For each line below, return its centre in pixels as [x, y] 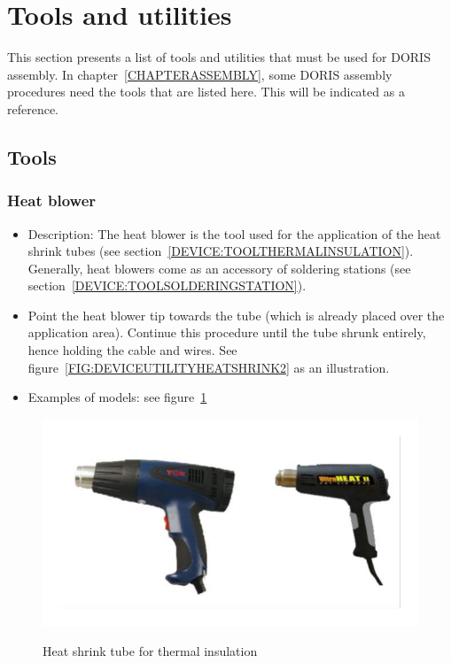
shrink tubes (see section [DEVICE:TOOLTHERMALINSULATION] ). [221, 251]
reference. [33, 108]
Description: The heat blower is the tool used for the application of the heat [234, 233]
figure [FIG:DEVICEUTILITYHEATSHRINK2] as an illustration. [209, 367]
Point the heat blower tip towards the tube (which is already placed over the [236, 315]
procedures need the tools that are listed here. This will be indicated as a [206, 92]
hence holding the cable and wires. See [132, 350]
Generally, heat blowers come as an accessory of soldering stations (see [219, 268]
